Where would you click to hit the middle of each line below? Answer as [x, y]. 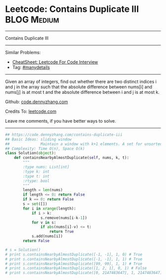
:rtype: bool [36, 181]
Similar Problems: [23, 52]
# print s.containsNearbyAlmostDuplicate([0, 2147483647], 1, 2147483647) [84, 273]
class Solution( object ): [31, 153]
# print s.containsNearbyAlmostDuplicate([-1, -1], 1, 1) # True [74, 259]
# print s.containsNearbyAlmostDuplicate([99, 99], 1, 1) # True [74, 264]
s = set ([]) [35, 204]
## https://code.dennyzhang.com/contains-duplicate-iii [64, 135]
